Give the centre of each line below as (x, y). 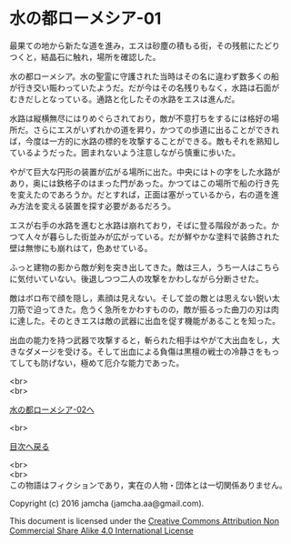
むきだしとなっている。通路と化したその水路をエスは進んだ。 (125, 99)
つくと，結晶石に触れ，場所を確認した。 (85, 56)
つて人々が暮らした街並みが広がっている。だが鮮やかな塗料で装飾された (145, 237)
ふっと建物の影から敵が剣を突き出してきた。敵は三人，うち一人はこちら (145, 267)
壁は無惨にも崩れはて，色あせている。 (81, 247)
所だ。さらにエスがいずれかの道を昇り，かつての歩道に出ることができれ (145, 129)
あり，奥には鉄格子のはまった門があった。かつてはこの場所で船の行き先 (145, 183)
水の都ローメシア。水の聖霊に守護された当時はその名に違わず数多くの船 (145, 76)
